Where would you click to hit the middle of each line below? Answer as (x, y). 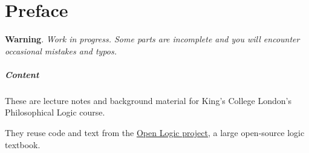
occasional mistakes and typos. (61, 50)
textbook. (23, 144)
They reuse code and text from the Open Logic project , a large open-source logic (155, 133)
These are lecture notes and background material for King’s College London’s (148, 100)
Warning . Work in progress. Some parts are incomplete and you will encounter (152, 39)
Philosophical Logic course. (55, 112)
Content (22, 74)
